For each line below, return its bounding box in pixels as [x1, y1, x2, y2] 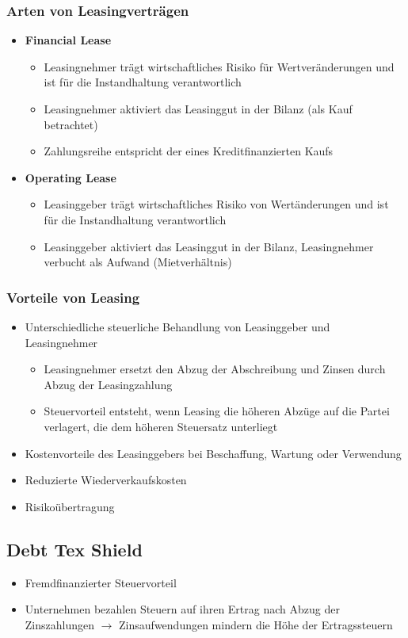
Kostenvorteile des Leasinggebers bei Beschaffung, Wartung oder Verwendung [25, 445, 402, 461]
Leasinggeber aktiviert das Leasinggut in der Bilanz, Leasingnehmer [44, 238, 374, 254]
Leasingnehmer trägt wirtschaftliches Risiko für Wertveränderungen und [44, 58, 395, 74]
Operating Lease [25, 169, 116, 185]
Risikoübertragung [25, 498, 115, 514]
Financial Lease [25, 32, 112, 48]
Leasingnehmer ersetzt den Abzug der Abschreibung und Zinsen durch [44, 361, 386, 377]
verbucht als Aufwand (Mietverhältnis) [44, 254, 232, 270]
